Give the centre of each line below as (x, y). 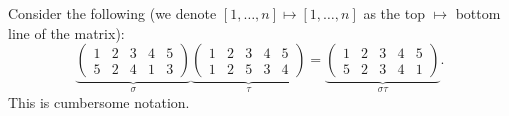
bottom (478, 13)
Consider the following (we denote (112, 13)
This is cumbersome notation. (99, 101)
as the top (394, 13)
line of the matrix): (66, 32)
